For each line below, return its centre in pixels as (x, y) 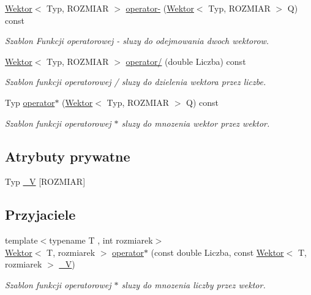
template (21, 240)
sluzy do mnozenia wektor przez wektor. (196, 123)
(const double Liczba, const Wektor (217, 252)
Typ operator (30, 102)
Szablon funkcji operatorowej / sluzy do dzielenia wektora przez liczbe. (136, 82)
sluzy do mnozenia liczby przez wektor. (193, 284)
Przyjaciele (40, 215)
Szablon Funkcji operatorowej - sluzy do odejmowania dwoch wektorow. (137, 41)
